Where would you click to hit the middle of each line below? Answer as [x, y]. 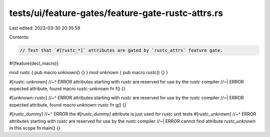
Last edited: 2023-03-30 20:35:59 [45, 28]
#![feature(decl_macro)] [34, 63]
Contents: [19, 37]
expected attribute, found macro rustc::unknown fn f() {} [67, 89]
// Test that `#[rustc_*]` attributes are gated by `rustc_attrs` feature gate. [121, 50]
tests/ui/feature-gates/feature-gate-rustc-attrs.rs [116, 13]
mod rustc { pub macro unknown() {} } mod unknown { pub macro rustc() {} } [89, 72]
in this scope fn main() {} [35, 128]
